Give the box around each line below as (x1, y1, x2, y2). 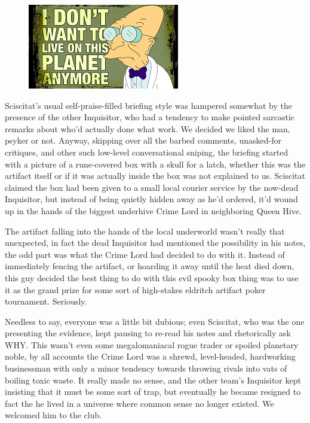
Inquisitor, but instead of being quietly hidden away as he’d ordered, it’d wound (5, 193, 298, 205)
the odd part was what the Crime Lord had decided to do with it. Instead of (5, 248, 285, 260)
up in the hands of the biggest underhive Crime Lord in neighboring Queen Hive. (5, 204, 302, 217)
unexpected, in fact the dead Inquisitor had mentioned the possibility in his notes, (5, 236, 306, 249)
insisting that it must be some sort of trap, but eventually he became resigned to (5, 385, 301, 398)
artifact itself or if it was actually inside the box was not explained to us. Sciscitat (5, 169, 305, 182)
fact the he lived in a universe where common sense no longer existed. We (5, 397, 274, 409)
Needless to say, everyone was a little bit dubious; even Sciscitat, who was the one (5, 315, 305, 327)
